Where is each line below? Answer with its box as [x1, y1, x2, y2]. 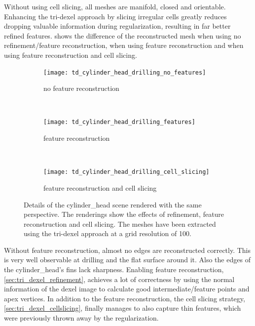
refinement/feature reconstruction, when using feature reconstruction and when [4, 40, 244, 50]
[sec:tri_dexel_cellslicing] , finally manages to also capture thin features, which [4, 303, 241, 313]
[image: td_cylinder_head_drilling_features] [43, 119, 195, 126]
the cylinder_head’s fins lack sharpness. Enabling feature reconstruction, [4, 264, 224, 275]
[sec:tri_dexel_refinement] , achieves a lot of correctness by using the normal [4, 274, 235, 284]
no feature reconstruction [43, 83, 119, 93]
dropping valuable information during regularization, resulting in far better [4, 21, 231, 31]
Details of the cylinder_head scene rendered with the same [24, 199, 202, 209]
